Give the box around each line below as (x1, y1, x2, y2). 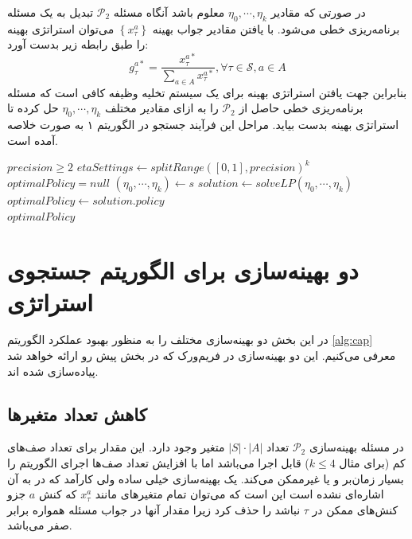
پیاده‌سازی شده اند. (7, 362, 99, 379)
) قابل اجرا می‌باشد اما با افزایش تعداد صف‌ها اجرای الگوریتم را (7, 455, 309, 471)
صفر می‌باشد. (7, 517, 72, 533)
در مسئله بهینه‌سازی (309, 439, 404, 455)
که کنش (38, 486, 77, 502)
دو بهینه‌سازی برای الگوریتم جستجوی (7, 254, 359, 287)
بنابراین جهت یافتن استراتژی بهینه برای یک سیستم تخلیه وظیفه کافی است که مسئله (7, 84, 407, 100)
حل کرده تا (7, 100, 59, 116)
